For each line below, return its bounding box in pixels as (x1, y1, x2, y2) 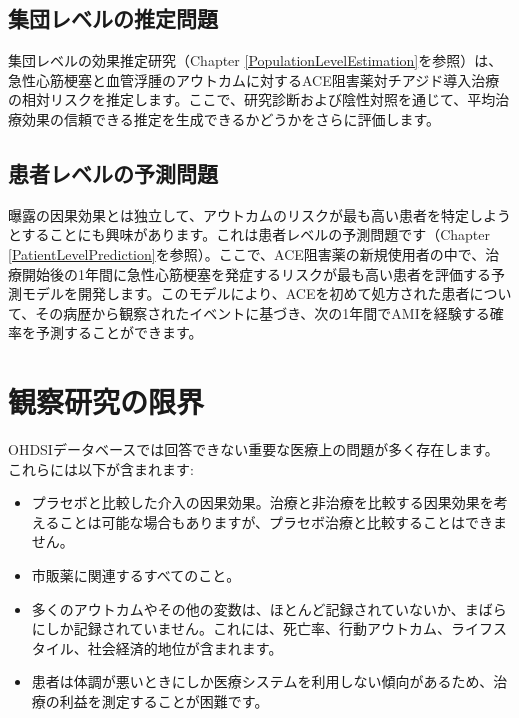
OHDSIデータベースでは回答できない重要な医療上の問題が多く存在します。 (8, 439, 499, 460)
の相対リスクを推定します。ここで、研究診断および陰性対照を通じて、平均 (8, 89, 496, 110)
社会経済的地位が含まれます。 (87, 637, 283, 658)
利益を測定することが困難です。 (59, 691, 269, 711)
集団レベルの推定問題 (8, 3, 218, 34)
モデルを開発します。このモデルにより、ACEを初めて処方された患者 (21, 283, 470, 304)
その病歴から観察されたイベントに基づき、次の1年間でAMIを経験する (35, 302, 490, 323)
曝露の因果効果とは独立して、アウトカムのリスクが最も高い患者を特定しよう (8, 204, 511, 225)
